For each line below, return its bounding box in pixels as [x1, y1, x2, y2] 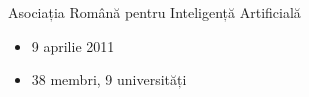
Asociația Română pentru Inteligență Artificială [8, 2, 301, 22]
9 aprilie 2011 [31, 35, 115, 56]
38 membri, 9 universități [31, 69, 187, 90]
